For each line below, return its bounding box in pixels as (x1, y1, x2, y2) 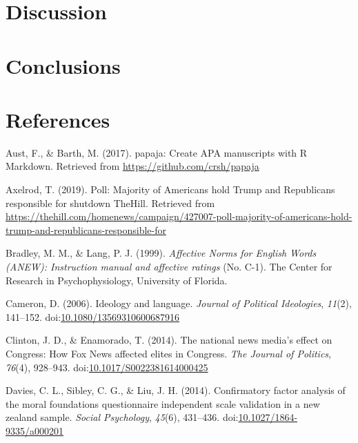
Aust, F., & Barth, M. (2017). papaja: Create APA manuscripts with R (6, 145, 308, 159)
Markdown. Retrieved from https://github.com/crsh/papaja (6, 159, 259, 173)
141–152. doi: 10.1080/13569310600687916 (6, 309, 180, 324)
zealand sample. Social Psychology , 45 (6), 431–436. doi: (6, 410, 239, 424)
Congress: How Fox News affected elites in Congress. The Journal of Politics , (6, 346, 331, 360)
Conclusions (6, 51, 121, 79)
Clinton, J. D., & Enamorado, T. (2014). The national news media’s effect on (6, 333, 332, 347)
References (6, 105, 110, 133)
